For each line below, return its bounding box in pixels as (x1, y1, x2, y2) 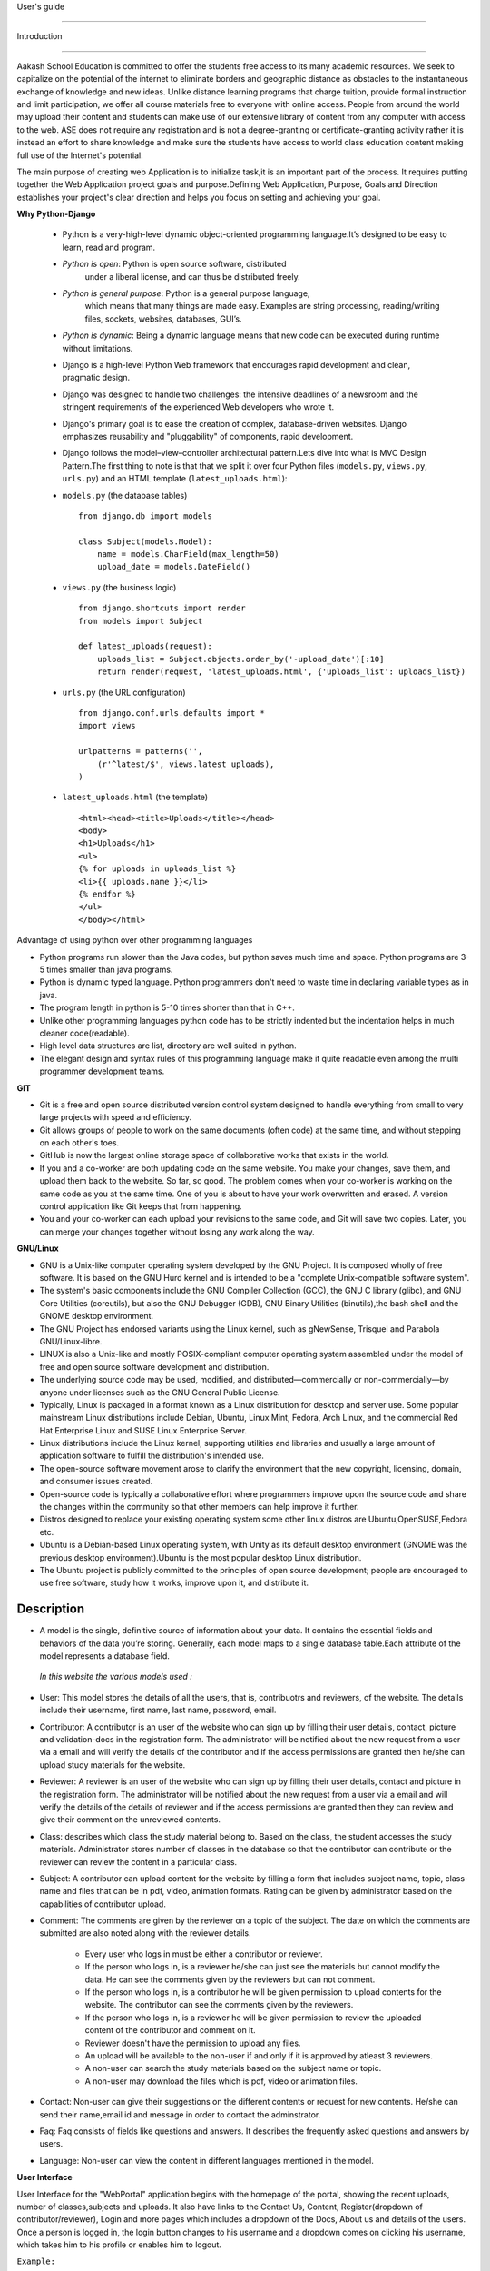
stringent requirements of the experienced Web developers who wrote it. (62, 402, 335, 412)
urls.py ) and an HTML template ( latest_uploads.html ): (62, 473, 288, 484)
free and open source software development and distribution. (39, 1361, 269, 1372)
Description (16, 1602, 85, 1617)
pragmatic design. (62, 372, 131, 383)
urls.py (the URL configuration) (62, 687, 186, 698)
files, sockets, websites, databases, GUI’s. (84, 313, 242, 324)
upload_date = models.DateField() (96, 561, 251, 572)
